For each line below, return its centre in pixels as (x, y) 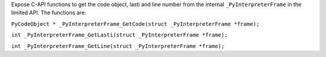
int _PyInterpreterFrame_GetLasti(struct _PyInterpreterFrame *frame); (120, 35)
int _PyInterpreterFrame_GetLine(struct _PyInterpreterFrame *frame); (118, 46)
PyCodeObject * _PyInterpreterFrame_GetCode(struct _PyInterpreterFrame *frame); (135, 24)
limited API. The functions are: (49, 13)
